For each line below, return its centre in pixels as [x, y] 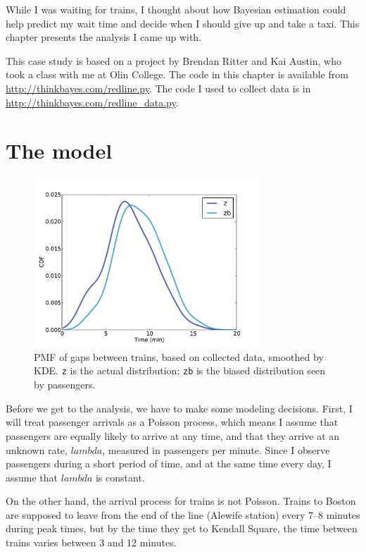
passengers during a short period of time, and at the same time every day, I [169, 464]
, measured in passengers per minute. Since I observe [216, 449]
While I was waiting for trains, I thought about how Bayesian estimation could [176, 9]
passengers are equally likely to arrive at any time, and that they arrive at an [173, 435]
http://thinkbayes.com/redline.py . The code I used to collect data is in [158, 88]
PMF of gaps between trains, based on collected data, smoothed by [179, 356]
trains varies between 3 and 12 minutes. [91, 542]
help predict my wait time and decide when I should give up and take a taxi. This [183, 23]
